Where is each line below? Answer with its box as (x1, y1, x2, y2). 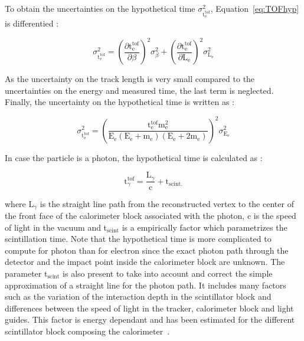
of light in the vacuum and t (5, 221, 107, 233)
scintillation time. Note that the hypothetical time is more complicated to (5, 232, 272, 245)
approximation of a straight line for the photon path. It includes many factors (5, 278, 286, 291)
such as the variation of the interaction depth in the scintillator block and (5, 290, 272, 303)
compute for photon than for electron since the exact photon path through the (5, 244, 289, 256)
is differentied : (5, 17, 59, 29)
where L (5, 197, 34, 209)
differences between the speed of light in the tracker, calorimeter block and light (5, 301, 294, 314)
